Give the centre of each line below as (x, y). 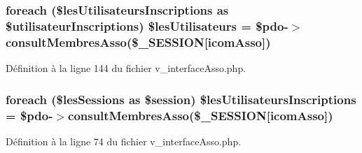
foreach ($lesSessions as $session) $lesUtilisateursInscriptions (181, 99)
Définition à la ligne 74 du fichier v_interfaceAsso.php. (124, 141)
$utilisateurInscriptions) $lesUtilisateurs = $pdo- (147, 25)
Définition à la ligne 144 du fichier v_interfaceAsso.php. (126, 68)
